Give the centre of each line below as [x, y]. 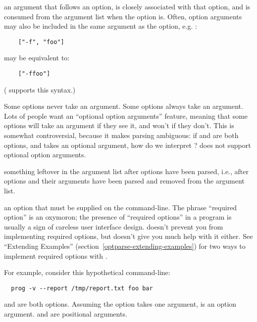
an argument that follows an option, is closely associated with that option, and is [127, 6]
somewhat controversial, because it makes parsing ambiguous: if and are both [121, 135]
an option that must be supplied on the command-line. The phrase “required [121, 207]
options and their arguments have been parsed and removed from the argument [124, 181]
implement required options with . [56, 255]
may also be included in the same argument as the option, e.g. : [101, 26]
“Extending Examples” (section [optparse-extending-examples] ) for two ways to [125, 246]
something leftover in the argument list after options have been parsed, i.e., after [127, 171]
